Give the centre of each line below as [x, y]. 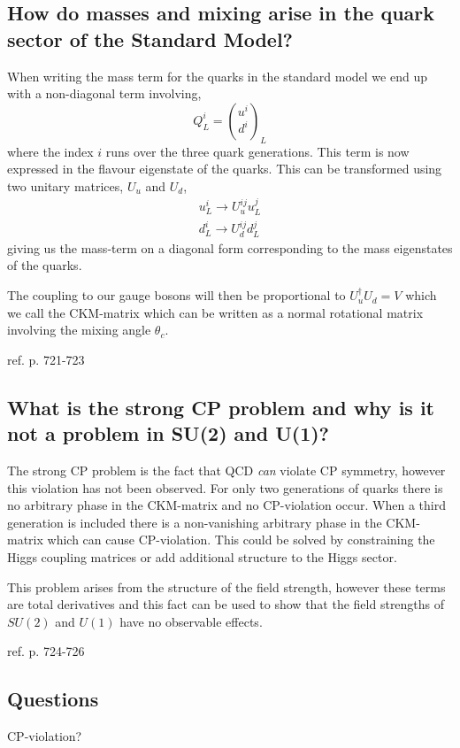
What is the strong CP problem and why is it [221, 407]
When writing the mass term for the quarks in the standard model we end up [217, 76]
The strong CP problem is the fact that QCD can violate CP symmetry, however [226, 470]
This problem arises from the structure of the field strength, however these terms [226, 586]
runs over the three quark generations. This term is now [257, 151]
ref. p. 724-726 [46, 651]
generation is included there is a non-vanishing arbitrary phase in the [195, 522]
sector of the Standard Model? [150, 39]
